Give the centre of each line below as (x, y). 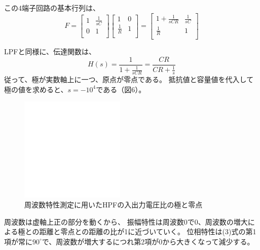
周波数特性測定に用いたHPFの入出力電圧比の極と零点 (114, 204)
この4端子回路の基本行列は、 (52, 8)
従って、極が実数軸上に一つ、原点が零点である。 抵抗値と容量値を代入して (129, 79)
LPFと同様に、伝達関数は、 (50, 51)
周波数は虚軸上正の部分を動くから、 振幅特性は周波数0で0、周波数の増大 (126, 221)
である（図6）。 (121, 89)
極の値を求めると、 (36, 89)
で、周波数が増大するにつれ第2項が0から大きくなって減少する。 (148, 241)
